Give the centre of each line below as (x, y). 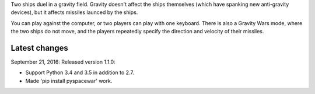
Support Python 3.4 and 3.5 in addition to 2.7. (80, 72)
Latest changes (39, 48)
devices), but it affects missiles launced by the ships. (74, 12)
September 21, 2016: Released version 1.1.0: (63, 62)
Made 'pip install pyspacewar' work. (69, 81)
